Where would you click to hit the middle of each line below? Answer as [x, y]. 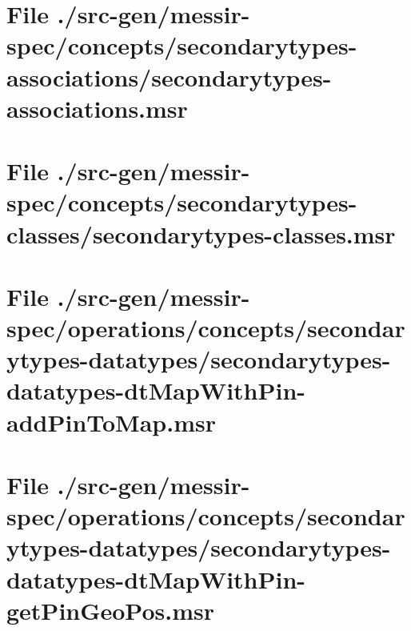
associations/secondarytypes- [169, 76]
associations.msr [97, 108]
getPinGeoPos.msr [111, 610]
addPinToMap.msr [111, 422]
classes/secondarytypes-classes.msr [201, 233]
